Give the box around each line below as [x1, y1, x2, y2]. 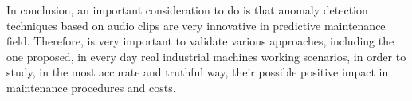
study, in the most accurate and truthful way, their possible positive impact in [6, 64, 389, 80]
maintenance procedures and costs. [6, 79, 176, 95]
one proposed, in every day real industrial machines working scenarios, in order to [6, 48, 406, 64]
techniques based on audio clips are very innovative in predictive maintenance [6, 17, 386, 33]
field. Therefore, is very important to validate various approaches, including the [6, 33, 394, 49]
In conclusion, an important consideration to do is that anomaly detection [6, 2, 368, 17]
